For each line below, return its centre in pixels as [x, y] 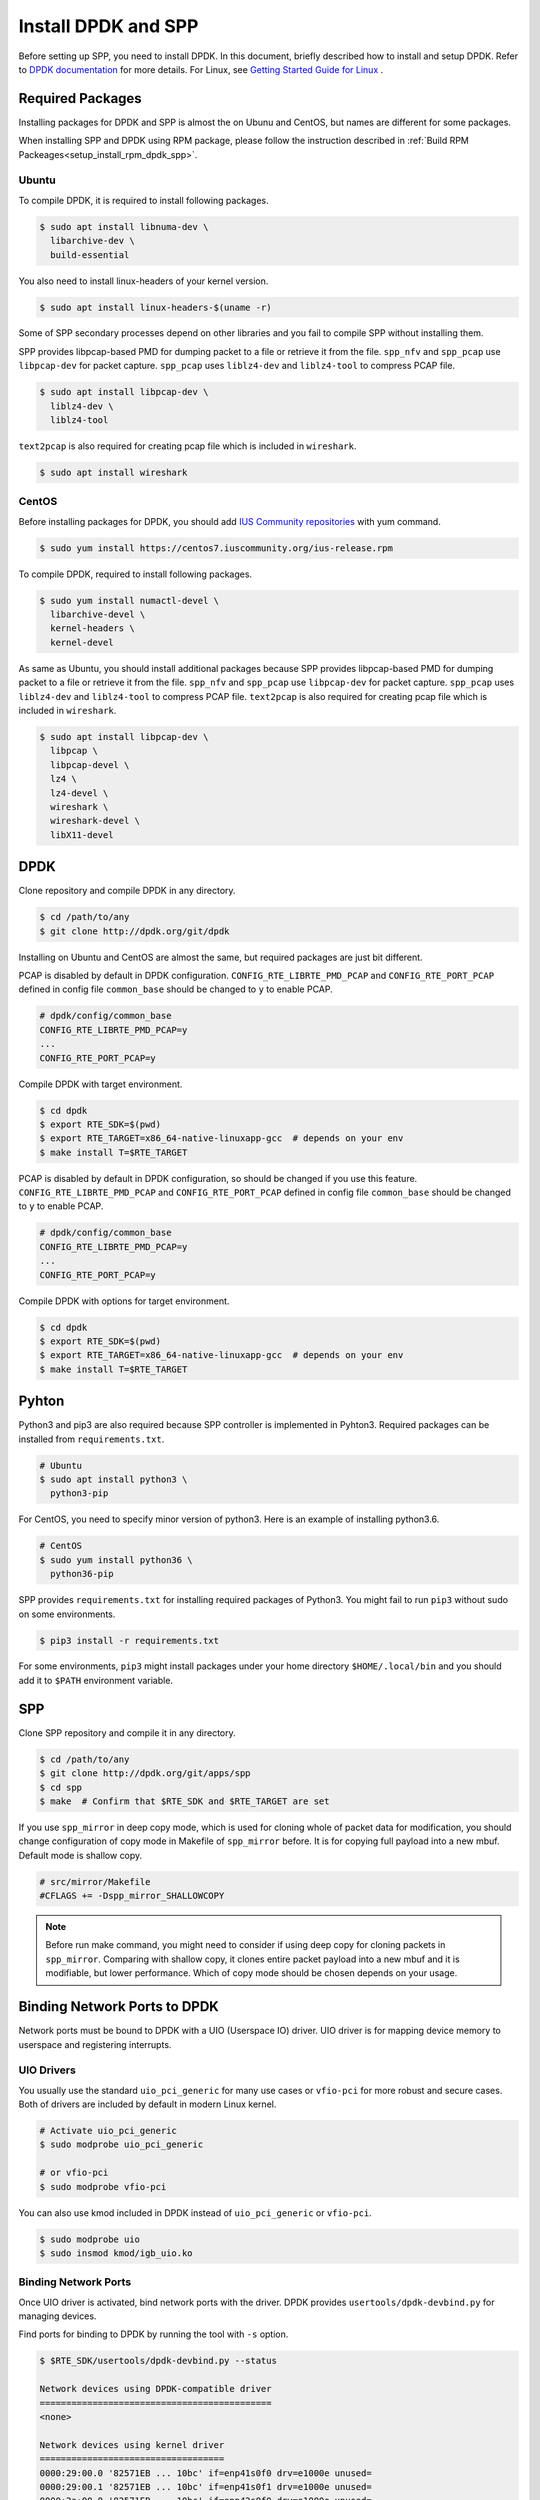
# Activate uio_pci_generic [108, 2131]
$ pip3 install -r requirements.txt [129, 1640]
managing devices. [57, 2316]
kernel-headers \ [92, 628]
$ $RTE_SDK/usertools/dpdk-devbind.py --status [158, 2361]
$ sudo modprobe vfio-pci [103, 2186]
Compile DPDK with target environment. [100, 1084]
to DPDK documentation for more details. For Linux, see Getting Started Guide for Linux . [201, 69]
